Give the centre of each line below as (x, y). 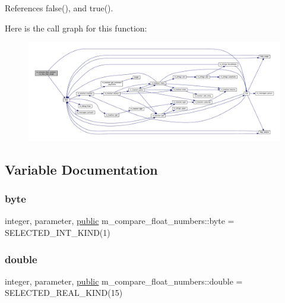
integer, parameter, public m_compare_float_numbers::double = (124, 281)
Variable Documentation (81, 169)
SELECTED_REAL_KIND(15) (64, 293)
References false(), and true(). (59, 8)
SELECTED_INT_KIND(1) (58, 232)
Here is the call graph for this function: (76, 28)
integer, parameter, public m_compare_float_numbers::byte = (120, 221)
